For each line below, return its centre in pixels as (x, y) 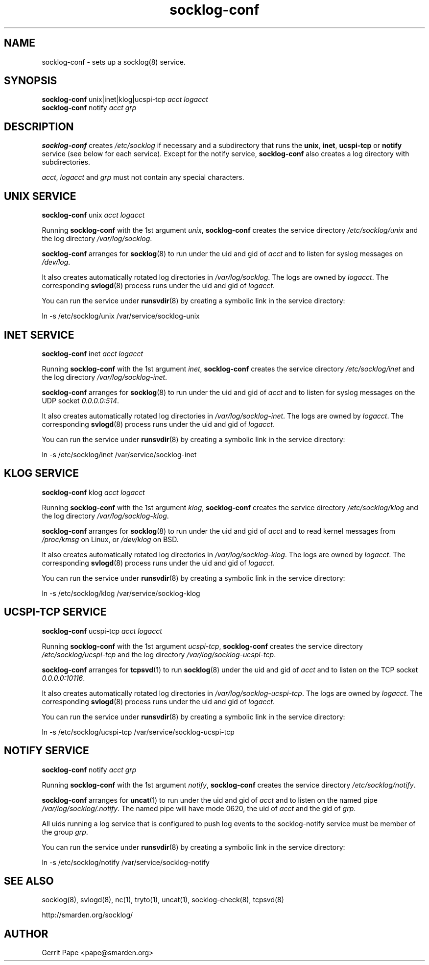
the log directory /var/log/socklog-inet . (105, 377)
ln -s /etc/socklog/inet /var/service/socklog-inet (119, 454)
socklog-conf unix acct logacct (93, 215)
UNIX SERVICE (40, 196)
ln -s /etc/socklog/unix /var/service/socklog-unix (121, 316)
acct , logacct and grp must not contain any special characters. (143, 177)
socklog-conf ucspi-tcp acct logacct (102, 631)
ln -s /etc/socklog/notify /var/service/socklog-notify (126, 862)
